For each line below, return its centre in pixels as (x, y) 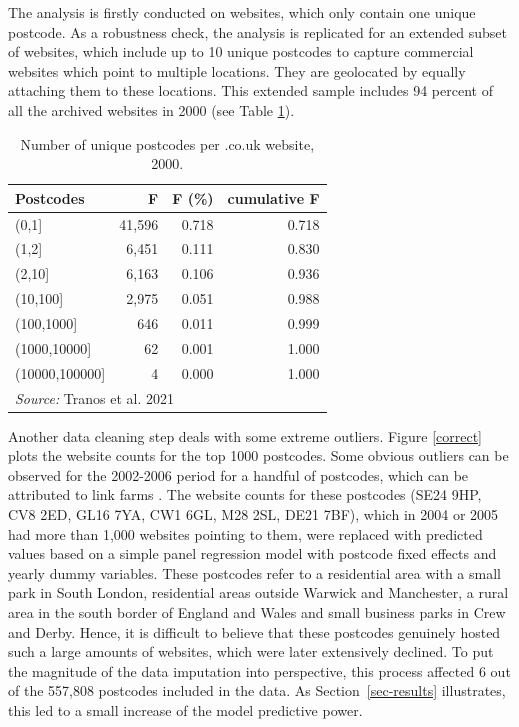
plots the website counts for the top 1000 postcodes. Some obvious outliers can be (258, 455)
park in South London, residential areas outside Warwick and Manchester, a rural (258, 592)
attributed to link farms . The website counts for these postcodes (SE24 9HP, (245, 494)
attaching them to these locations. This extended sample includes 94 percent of (250, 90)
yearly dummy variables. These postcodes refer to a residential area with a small (254, 572)
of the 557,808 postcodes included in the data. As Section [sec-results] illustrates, (257, 690)
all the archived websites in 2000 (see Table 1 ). (151, 109)
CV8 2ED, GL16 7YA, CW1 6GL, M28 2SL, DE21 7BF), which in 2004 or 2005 (253, 513)
